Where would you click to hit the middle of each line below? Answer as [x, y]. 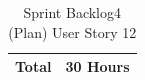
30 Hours [97, 66]
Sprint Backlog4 [72, 12]
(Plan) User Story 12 [72, 31]
